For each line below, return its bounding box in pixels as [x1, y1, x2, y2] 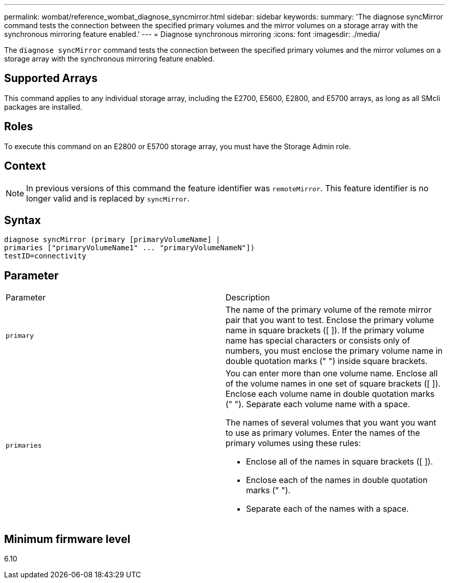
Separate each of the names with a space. [246, 504, 409, 514]
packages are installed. [4, 102, 83, 111]
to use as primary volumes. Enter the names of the [226, 428, 420, 438]
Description [226, 292, 270, 303]
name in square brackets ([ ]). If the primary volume [226, 325, 424, 336]
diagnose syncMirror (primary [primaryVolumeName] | [4, 235, 220, 244]
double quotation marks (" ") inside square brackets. [226, 356, 428, 367]
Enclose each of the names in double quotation [246, 475, 428, 486]
